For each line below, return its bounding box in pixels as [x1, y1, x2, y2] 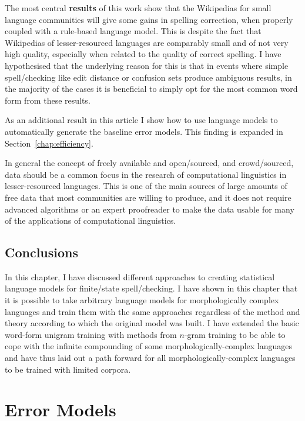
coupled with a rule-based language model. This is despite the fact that [5, 25, 262, 37]
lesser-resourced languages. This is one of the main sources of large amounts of [5, 180, 287, 192]
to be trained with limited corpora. [5, 363, 131, 375]
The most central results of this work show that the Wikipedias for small [5, 2, 272, 14]
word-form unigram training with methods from [5, 328, 177, 340]
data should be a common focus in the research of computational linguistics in [5, 168, 287, 180]
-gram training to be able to [184, 328, 286, 340]
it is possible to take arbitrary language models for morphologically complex [5, 294, 279, 306]
